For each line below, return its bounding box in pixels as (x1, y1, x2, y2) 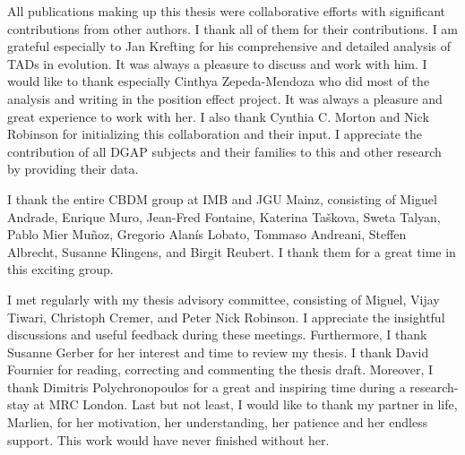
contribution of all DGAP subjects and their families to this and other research (7, 142, 442, 160)
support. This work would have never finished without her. (7, 430, 330, 449)
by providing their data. (7, 159, 139, 178)
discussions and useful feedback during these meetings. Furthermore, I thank (7, 325, 427, 344)
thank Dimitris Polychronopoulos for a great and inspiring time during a (7, 377, 406, 396)
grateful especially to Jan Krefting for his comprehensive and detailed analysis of (7, 37, 452, 56)
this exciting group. (7, 260, 114, 279)
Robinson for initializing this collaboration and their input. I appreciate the (7, 124, 422, 143)
